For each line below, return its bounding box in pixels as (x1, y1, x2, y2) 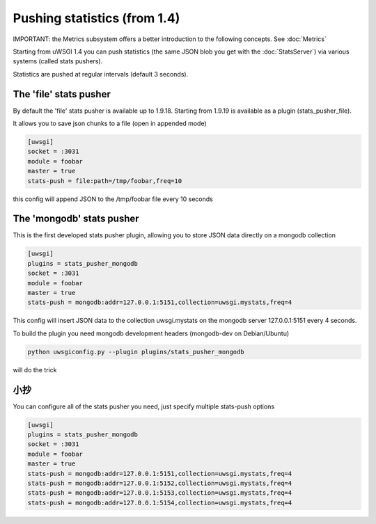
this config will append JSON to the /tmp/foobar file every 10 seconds (13, 195, 214, 203)
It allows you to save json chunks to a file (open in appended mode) (13, 119, 207, 128)
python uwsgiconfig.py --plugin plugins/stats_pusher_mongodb (27, 348, 244, 356)
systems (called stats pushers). (13, 57, 103, 65)
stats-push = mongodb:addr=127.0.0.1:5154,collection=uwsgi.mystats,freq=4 (27, 498, 292, 507)
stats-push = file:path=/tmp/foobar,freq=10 (27, 177, 182, 184)
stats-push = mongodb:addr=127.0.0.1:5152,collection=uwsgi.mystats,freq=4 (27, 479, 292, 487)
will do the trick (13, 365, 57, 374)
